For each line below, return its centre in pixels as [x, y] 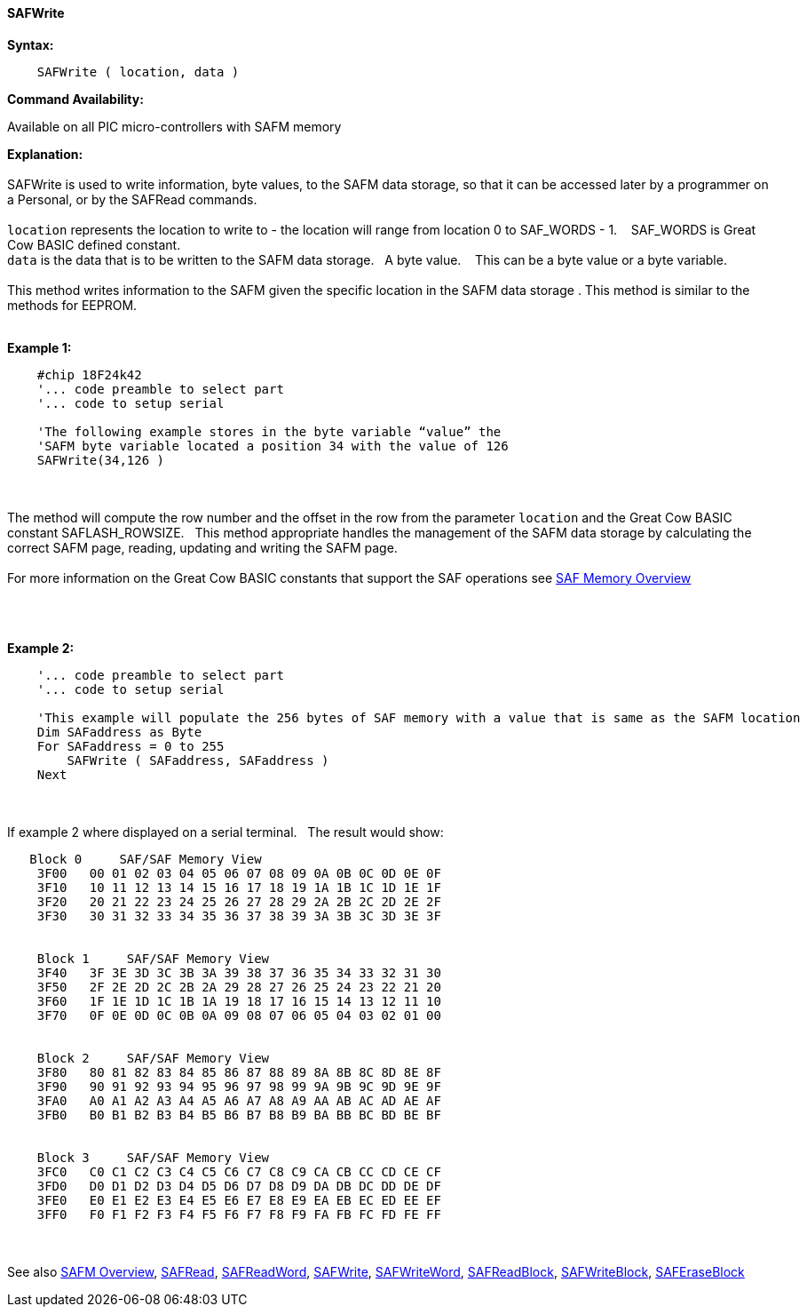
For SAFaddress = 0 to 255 [131, 746]
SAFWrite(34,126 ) [101, 460]
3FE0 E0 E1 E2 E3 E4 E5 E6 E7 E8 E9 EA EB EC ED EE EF [239, 1200]
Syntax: [31, 44]
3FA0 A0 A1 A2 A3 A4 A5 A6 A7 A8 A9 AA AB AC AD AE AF [239, 1100]
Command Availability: [75, 99]
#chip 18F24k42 [89, 374]
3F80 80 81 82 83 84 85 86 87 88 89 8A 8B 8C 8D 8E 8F [239, 1072]
